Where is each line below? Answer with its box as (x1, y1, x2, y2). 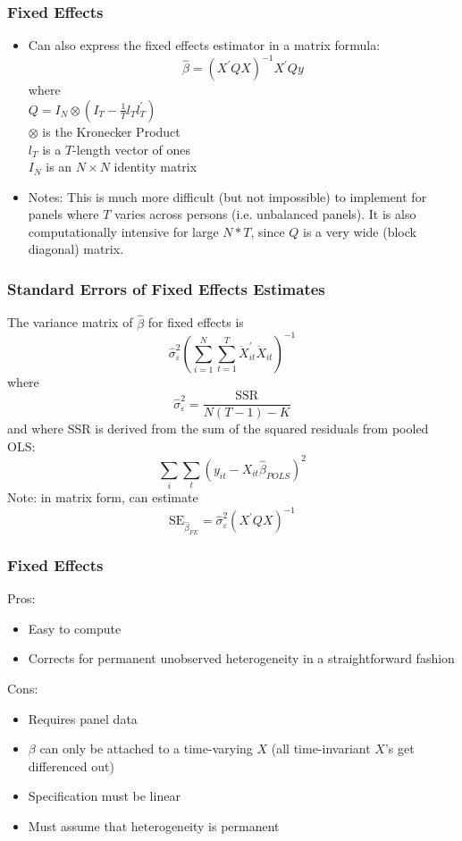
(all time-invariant (271, 739, 371, 758)
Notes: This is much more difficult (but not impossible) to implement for (28, 187, 427, 206)
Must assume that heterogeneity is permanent (28, 817, 280, 836)
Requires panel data (28, 709, 138, 727)
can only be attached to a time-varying (39, 739, 253, 758)
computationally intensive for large (28, 222, 219, 240)
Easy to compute (28, 618, 122, 637)
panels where (28, 205, 99, 223)
